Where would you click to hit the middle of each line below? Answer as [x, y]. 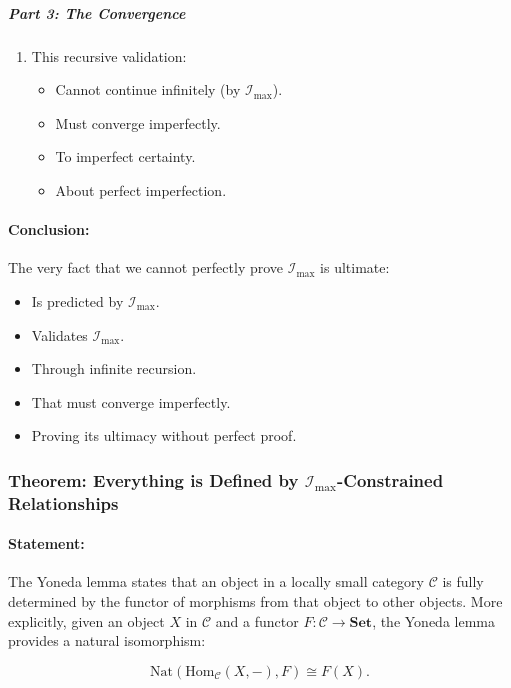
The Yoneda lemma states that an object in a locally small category [216, 581]
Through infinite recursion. [114, 368]
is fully [463, 581]
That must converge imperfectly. [131, 401]
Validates [59, 334]
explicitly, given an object [86, 620]
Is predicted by [77, 300]
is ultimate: [355, 267]
